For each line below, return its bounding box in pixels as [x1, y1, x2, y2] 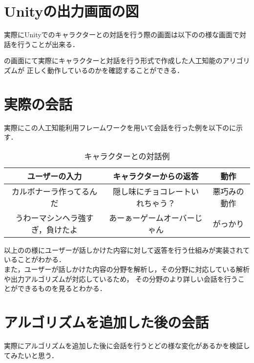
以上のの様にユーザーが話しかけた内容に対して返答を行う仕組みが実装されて [4, 244, 250, 255]
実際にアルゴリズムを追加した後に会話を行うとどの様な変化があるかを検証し [4, 340, 250, 350]
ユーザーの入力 [27, 170, 82, 182]
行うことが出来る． [17, 39, 79, 49]
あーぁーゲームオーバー [109, 212, 195, 223]
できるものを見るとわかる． [17, 283, 106, 293]
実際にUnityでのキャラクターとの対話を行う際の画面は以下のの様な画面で [4, 29, 239, 40]
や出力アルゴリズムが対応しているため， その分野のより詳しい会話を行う [4, 273, 238, 284]
